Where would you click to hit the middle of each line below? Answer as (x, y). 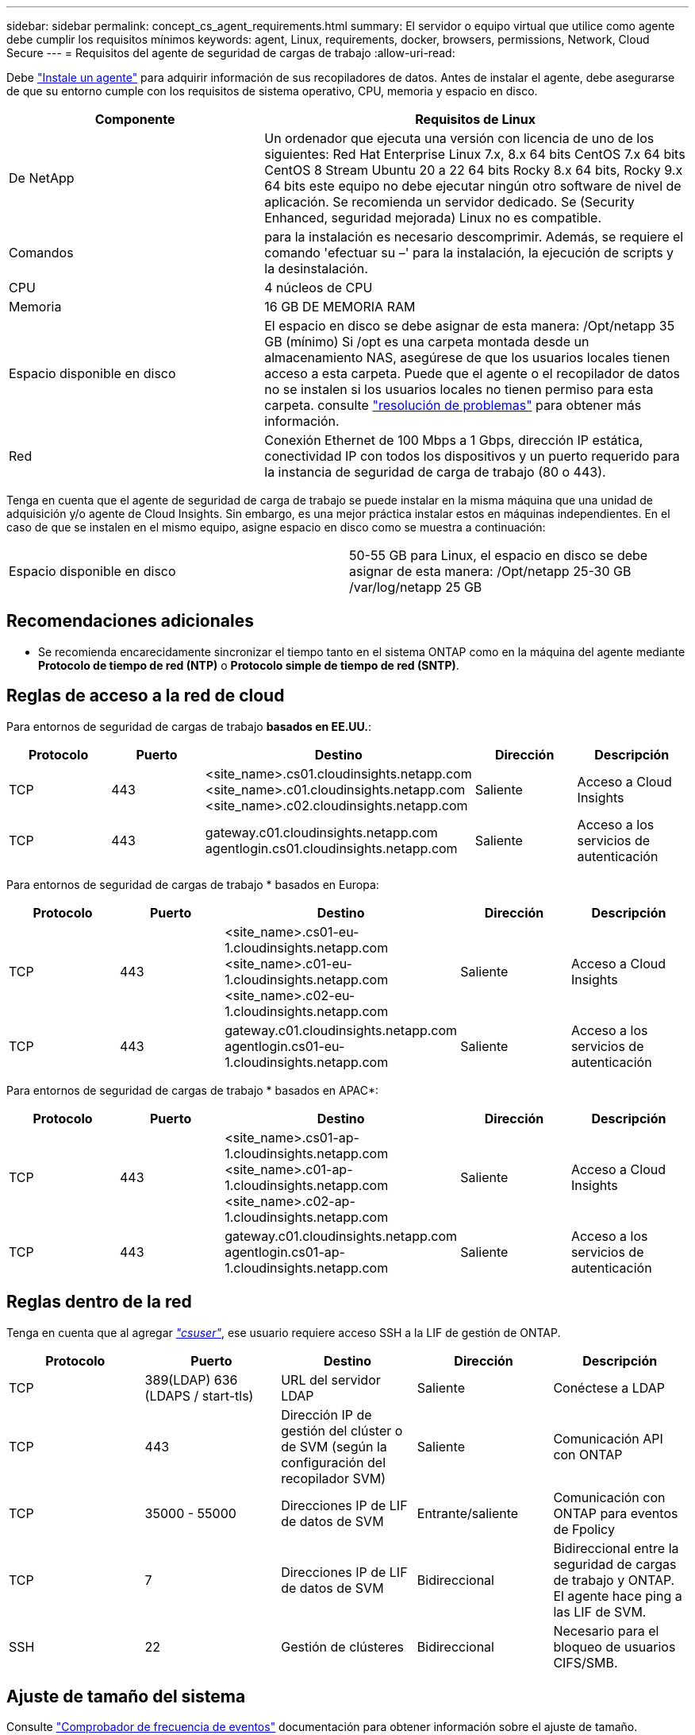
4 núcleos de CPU (319, 288)
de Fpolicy (584, 1529)
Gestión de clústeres (343, 1646)
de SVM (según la (334, 1446)
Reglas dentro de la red (99, 1302)
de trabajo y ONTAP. (614, 1580)
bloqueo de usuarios (614, 1646)
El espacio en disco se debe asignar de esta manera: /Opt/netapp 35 (470, 326)
